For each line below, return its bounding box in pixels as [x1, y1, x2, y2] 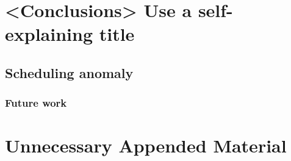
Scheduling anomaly [5, 63, 134, 82]
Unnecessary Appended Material [5, 133, 287, 158]
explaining [5, 21, 93, 46]
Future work [5, 95, 67, 110]
